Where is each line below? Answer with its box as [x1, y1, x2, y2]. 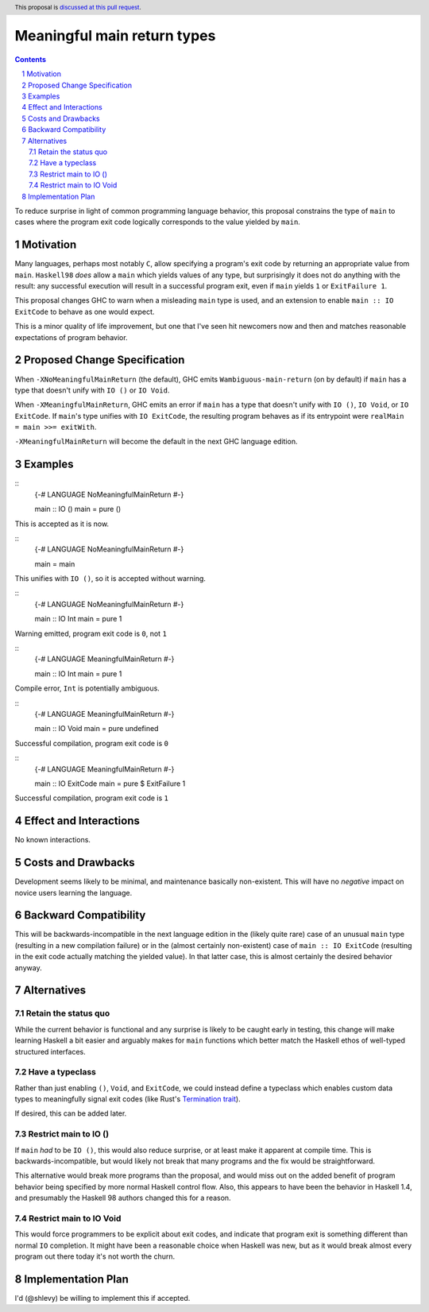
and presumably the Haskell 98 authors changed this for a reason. [14, 1193, 231, 1203]
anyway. [14, 962, 43, 973]
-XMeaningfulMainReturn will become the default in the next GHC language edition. [14, 437, 298, 447]
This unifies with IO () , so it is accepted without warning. [14, 574, 207, 583]
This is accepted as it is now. [14, 519, 110, 528]
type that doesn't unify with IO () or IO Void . [14, 385, 170, 395]
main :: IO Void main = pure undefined [34, 724, 159, 733]
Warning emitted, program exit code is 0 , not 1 [14, 629, 167, 638]
